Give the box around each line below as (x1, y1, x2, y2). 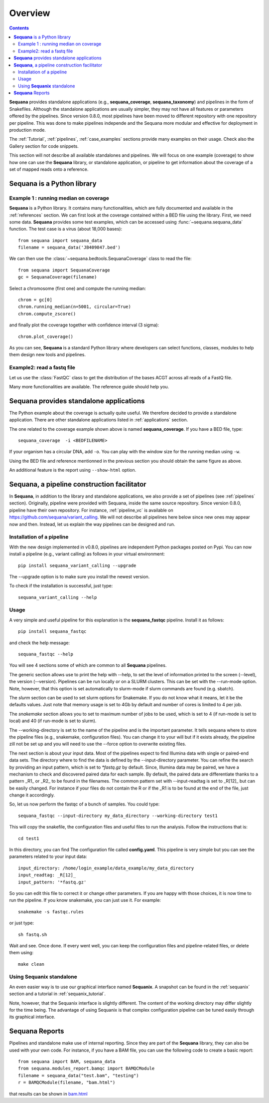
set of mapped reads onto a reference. (9, 166, 89, 172)
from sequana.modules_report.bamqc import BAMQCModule (18, 1066, 155, 1072)
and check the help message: (9, 639, 70, 646)
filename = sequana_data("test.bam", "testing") (18, 1073, 139, 1078)
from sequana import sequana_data (18, 238, 102, 243)
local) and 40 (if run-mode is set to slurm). (9, 718, 97, 724)
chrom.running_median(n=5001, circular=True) (18, 304, 132, 309)
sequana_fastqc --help (18, 651, 74, 657)
